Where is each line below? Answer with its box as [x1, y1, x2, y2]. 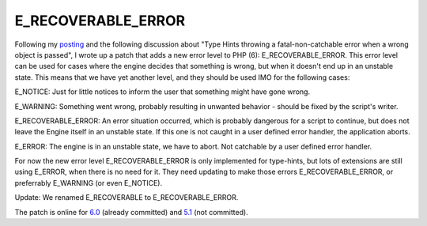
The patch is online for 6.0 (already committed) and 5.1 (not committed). [14, 207, 248, 217]
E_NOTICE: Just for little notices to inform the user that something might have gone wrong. [14, 87, 311, 96]
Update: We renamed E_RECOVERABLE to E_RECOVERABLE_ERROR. [14, 193, 239, 202]
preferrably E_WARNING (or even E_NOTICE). [14, 178, 162, 187]
